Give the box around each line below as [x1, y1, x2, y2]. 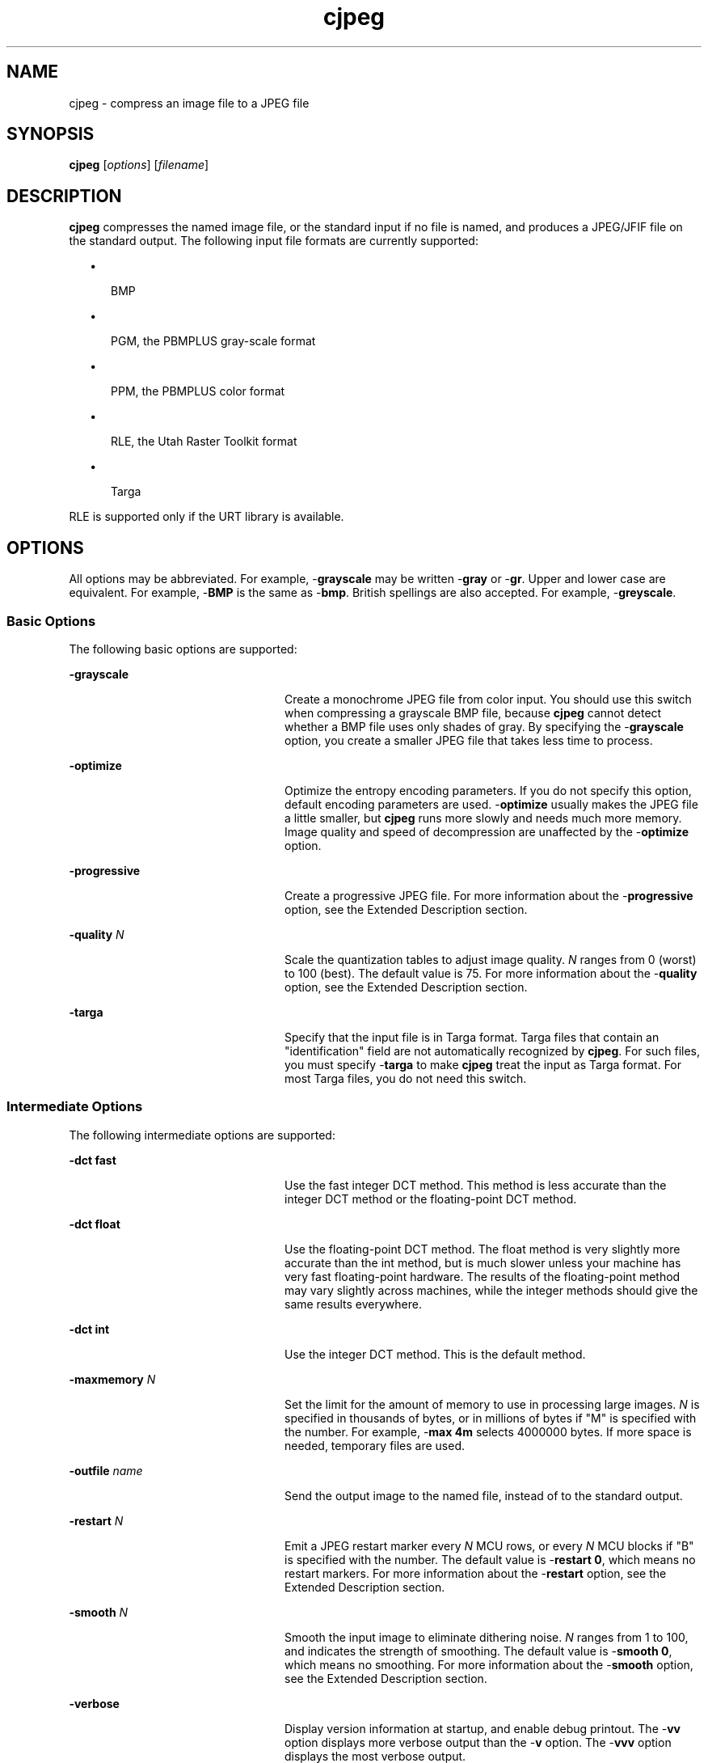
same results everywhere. [284, 1296, 422, 1311]
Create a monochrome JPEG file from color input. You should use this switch [284, 691, 692, 706]
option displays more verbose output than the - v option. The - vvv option [284, 1735, 672, 1749]
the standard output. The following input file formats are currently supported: [69, 234, 478, 248]
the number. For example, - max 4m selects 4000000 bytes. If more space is [284, 1424, 692, 1439]
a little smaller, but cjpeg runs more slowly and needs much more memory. [284, 810, 682, 825]
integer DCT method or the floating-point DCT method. [284, 1191, 577, 1206]
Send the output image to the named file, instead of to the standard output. [284, 1488, 683, 1503]
